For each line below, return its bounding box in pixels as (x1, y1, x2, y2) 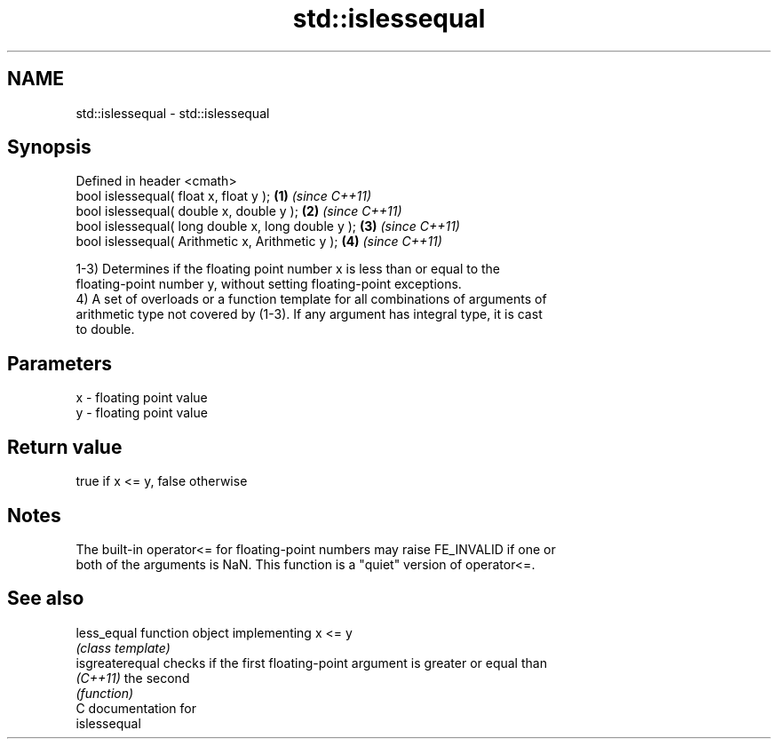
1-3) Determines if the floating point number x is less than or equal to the (75, 261, 501, 277)
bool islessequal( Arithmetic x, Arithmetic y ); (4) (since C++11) (75, 234, 442, 250)
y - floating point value (75, 405, 208, 421)
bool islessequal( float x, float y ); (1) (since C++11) (75, 188, 372, 204)
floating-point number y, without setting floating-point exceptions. (75, 276, 462, 292)
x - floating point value (75, 390, 208, 406)
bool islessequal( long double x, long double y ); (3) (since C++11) (75, 218, 460, 234)
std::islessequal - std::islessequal (75, 105, 270, 121)
